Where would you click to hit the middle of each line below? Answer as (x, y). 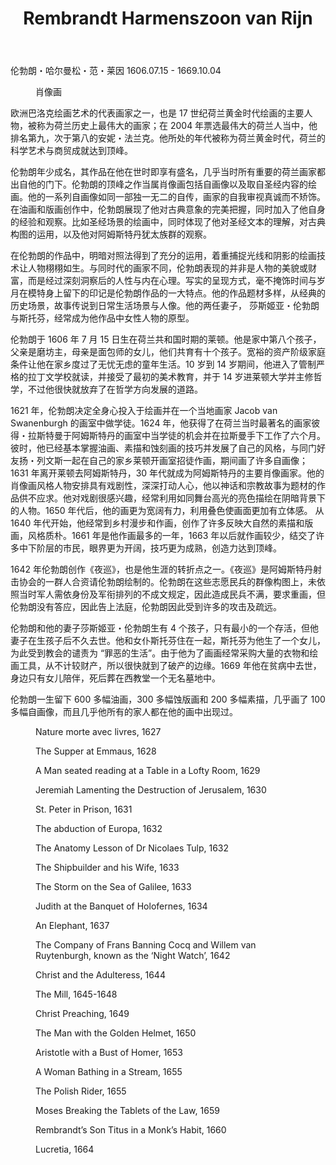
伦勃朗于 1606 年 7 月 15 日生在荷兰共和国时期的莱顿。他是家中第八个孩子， (166, 339)
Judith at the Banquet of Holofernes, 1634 (121, 906)
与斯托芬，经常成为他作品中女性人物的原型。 (102, 318)
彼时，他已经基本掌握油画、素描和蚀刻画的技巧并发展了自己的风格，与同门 (163, 448)
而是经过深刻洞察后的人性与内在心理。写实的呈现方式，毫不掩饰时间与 (172, 281)
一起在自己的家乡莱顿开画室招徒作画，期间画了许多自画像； (185, 461)
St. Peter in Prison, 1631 (84, 809)
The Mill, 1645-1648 (76, 994)
